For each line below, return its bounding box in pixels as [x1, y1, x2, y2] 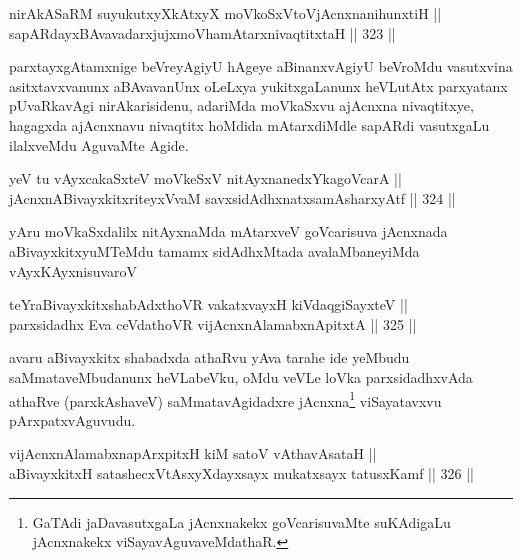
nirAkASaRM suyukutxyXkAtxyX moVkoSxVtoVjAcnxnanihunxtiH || [9, 3, 442, 23]
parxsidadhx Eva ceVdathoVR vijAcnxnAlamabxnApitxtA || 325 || [9, 313, 417, 334]
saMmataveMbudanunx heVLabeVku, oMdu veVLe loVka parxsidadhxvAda [9, 366, 473, 387]
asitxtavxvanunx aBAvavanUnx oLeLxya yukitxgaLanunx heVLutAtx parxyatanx [9, 75, 508, 96]
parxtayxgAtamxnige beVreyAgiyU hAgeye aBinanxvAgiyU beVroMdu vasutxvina [9, 56, 513, 77]
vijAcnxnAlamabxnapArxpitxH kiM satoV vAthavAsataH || [9, 443, 377, 464]
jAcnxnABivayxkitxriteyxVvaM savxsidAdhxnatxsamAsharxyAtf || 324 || [9, 187, 456, 208]
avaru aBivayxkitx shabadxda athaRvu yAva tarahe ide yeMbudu [9, 347, 410, 368]
